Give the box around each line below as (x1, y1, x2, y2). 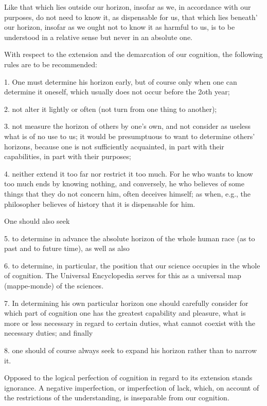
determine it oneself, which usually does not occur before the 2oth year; (4, 86, 230, 97)
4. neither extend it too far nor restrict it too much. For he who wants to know (4, 168, 253, 179)
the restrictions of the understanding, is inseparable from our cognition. (4, 392, 229, 403)
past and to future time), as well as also (4, 243, 130, 254)
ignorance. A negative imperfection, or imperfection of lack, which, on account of (4, 382, 259, 393)
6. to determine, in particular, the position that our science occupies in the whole (4, 260, 260, 270)
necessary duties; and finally (4, 327, 93, 338)
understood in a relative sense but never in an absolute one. (4, 31, 192, 42)
